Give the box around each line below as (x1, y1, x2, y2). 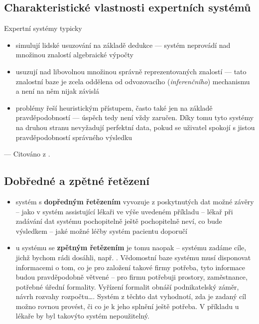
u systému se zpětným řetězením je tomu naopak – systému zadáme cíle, (15, 242, 247, 253)
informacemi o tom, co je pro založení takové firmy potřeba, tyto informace (15, 262, 246, 272)
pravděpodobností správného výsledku (15, 132, 132, 142)
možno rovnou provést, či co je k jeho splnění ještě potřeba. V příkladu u (15, 301, 239, 311)
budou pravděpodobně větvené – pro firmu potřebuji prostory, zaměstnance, (15, 272, 248, 282)
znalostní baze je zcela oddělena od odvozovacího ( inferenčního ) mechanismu (15, 76, 250, 86)
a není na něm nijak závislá (15, 86, 100, 96)
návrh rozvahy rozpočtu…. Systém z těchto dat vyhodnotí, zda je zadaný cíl (15, 291, 247, 302)
